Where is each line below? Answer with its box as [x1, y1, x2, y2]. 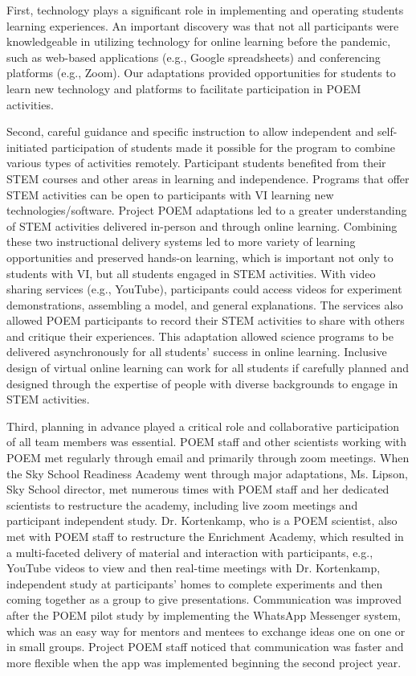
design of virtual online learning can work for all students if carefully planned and [6, 359, 410, 376]
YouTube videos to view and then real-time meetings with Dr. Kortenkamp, [6, 559, 381, 576]
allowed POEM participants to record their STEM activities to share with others [6, 312, 405, 329]
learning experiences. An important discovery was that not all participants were [6, 17, 399, 34]
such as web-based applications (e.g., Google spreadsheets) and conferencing [6, 48, 381, 65]
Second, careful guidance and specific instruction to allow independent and [6, 123, 374, 140]
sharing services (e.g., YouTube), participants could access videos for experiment [6, 281, 402, 297]
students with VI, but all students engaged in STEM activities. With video [6, 264, 376, 281]
